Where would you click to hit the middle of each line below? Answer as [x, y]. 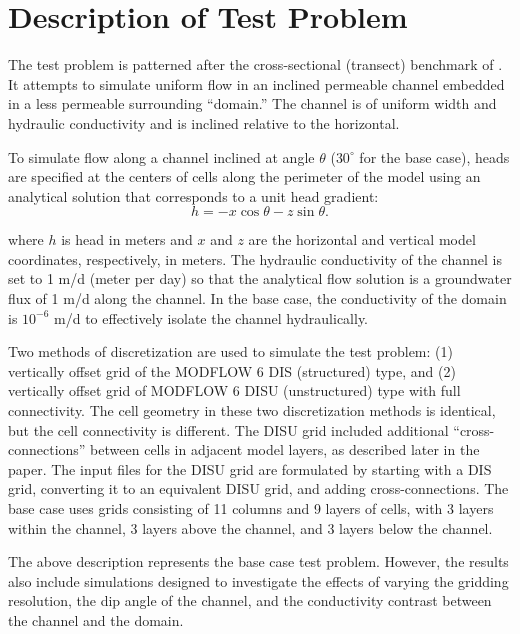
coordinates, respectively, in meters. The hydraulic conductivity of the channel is [255, 258]
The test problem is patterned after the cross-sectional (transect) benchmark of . [255, 64]
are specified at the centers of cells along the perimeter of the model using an [244, 176]
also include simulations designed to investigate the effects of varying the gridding [258, 580]
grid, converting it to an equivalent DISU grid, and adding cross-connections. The [258, 488]
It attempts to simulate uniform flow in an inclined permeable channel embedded [256, 83]
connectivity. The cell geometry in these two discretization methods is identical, [252, 410]
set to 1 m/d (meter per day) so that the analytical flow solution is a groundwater [260, 278]
